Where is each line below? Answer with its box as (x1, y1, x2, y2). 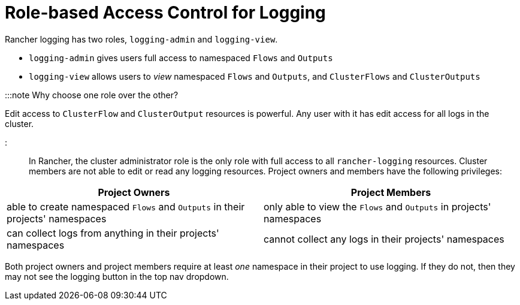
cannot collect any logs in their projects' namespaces (264, 232, 504, 245)
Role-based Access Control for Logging (5, 2, 326, 23)
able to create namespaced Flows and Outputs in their (7, 200, 245, 213)
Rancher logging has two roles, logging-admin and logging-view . (5, 34, 278, 44)
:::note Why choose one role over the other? (5, 89, 179, 100)
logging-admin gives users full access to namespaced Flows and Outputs (29, 52, 333, 63)
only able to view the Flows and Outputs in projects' (264, 200, 491, 213)
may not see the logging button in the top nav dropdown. (5, 271, 229, 282)
